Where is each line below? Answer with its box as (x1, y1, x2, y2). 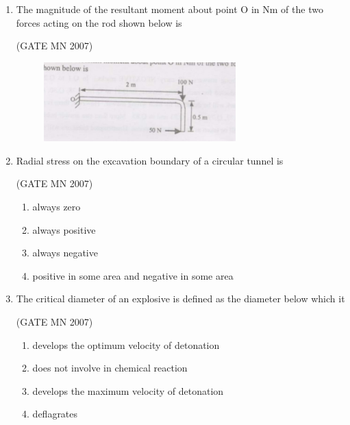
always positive (32, 222, 96, 236)
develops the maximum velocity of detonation (32, 383, 224, 398)
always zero (32, 199, 81, 213)
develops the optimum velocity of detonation (32, 337, 220, 352)
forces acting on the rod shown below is (16, 15, 182, 29)
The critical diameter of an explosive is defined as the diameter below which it (16, 291, 345, 306)
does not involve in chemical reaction (32, 361, 188, 375)
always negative (32, 245, 98, 260)
